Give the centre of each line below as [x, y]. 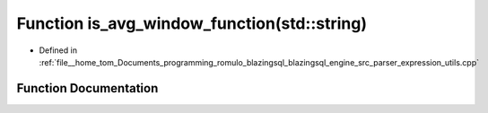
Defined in [58, 50]
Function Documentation [87, 88]
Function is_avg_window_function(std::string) [192, 23]
